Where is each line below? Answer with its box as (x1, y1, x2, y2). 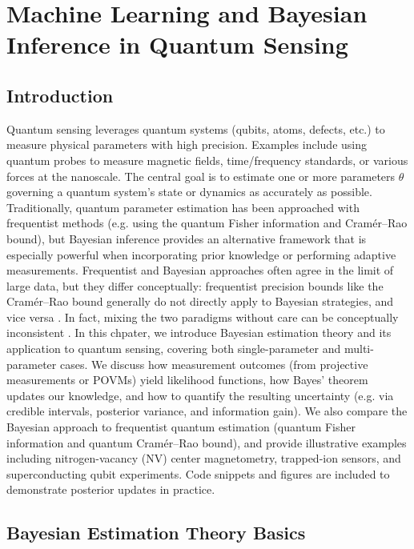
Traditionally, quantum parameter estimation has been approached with (6, 198, 360, 215)
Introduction (6, 82, 114, 107)
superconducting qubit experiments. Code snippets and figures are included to (6, 465, 390, 482)
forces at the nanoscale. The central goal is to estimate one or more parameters (6, 167, 396, 184)
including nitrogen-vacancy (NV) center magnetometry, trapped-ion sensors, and (6, 450, 401, 467)
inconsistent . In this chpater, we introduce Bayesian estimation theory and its (6, 324, 392, 341)
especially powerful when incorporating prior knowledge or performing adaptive (6, 246, 396, 262)
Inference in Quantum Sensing (6, 28, 348, 61)
